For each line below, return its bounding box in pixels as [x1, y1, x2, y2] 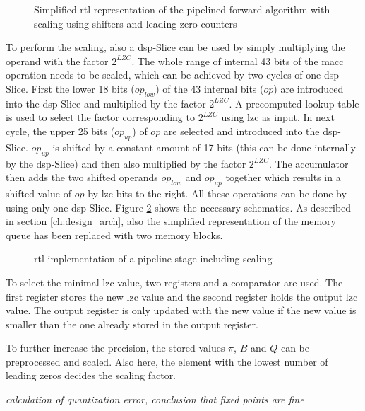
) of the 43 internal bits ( [155, 81, 264, 95]
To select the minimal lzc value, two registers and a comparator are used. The [6, 274, 343, 289]
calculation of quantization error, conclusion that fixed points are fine [6, 392, 304, 407]
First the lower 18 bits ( [31, 81, 135, 95]
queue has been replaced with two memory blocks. [6, 227, 223, 242]
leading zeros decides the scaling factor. [6, 368, 176, 383]
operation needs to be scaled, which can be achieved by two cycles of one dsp [6, 67, 340, 82]
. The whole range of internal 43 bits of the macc [131, 53, 344, 68]
